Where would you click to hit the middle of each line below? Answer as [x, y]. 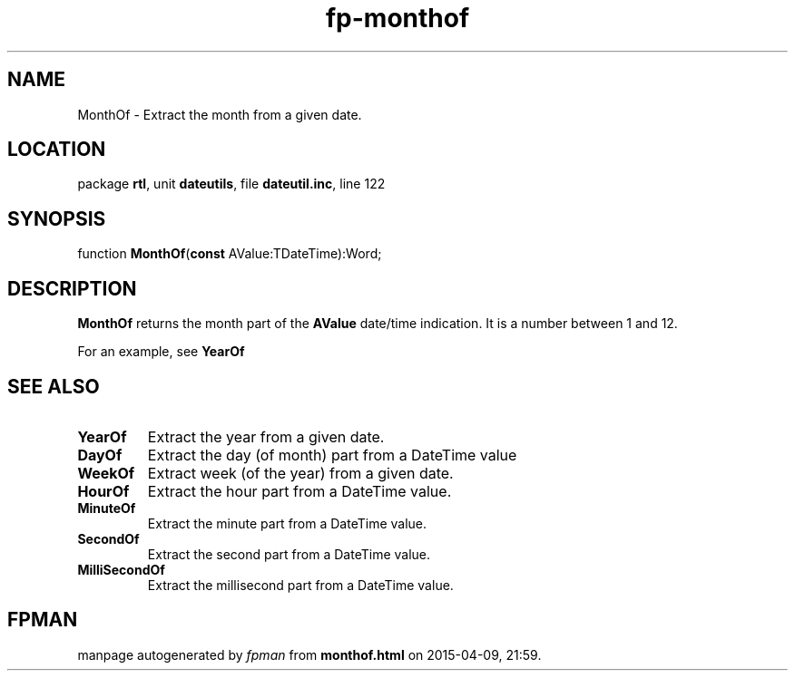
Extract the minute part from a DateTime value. [287, 523]
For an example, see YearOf [161, 352]
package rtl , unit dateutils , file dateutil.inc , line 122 [231, 184]
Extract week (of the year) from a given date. [300, 473]
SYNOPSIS [57, 218]
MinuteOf [107, 508]
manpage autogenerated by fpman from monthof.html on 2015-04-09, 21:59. [309, 654]
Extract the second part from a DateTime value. [289, 554]
